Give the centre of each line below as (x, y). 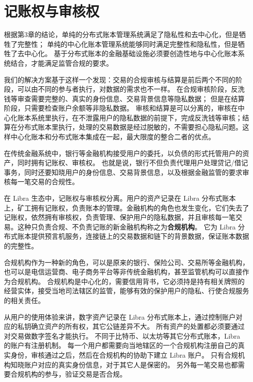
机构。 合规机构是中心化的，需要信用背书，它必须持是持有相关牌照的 (134, 281)
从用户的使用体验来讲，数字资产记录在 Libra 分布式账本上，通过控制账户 (120, 316)
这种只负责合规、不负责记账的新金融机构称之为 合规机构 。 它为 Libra (126, 226)
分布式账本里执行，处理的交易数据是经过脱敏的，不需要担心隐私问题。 (130, 127)
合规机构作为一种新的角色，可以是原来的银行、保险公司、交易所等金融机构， (126, 262)
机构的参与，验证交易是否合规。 (75, 374)
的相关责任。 (24, 300)
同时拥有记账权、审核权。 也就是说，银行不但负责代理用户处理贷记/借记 (133, 162)
